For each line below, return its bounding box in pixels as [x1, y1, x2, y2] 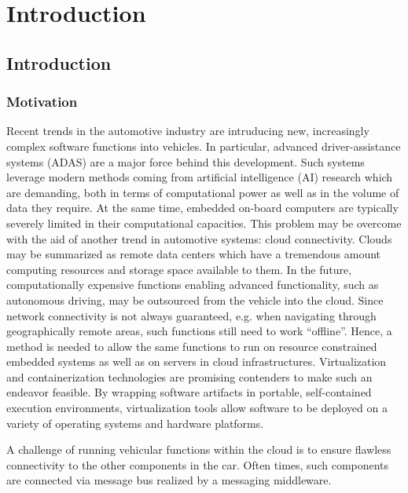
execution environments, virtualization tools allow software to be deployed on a [6, 400, 388, 416]
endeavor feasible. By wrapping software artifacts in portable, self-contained [6, 384, 372, 400]
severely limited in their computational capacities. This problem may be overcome [6, 214, 402, 231]
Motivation [6, 92, 78, 111]
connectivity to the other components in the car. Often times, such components [6, 456, 389, 473]
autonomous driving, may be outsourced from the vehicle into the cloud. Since [6, 291, 384, 308]
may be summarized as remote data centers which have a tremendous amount [6, 246, 380, 262]
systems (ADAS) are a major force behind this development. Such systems [6, 153, 365, 170]
